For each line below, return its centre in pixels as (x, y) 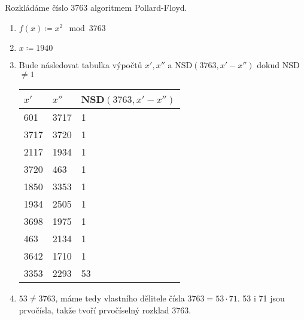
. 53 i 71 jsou (261, 298)
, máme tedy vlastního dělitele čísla (120, 298)
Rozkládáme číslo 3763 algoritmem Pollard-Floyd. (96, 7)
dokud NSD (278, 64)
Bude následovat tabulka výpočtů (80, 64)
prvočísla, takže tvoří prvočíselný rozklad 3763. (105, 310)
